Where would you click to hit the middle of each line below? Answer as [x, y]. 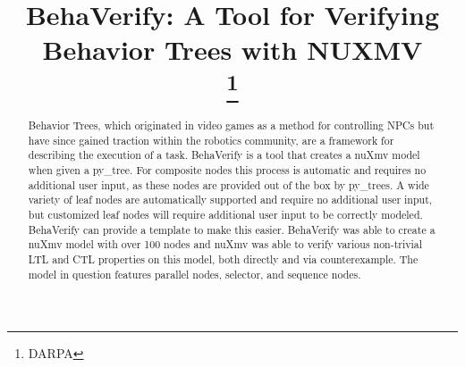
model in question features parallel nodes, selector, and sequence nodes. [194, 274]
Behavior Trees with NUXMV [232, 50]
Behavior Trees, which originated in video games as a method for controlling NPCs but [231, 125]
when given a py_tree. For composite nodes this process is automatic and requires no [227, 169]
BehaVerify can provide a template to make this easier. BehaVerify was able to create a [232, 229]
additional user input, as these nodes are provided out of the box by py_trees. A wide [228, 184]
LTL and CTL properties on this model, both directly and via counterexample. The [223, 259]
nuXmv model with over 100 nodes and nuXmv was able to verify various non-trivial [225, 244]
